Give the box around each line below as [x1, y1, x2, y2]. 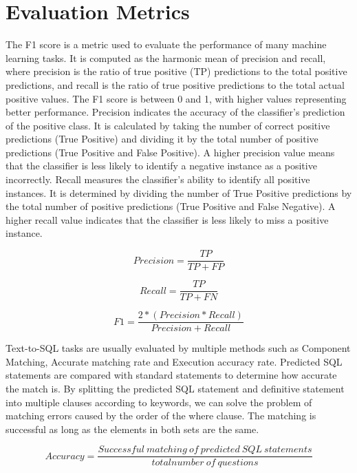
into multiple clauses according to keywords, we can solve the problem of [6, 395, 312, 409]
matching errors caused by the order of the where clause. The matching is [6, 408, 316, 423]
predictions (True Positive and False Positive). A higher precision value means [6, 145, 335, 159]
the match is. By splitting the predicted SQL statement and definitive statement [6, 381, 345, 395]
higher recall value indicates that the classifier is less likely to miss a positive [6, 212, 329, 227]
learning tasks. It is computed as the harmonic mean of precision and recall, [6, 50, 326, 65]
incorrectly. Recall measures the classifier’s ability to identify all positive [6, 172, 310, 187]
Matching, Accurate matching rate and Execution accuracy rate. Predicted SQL [6, 354, 343, 368]
